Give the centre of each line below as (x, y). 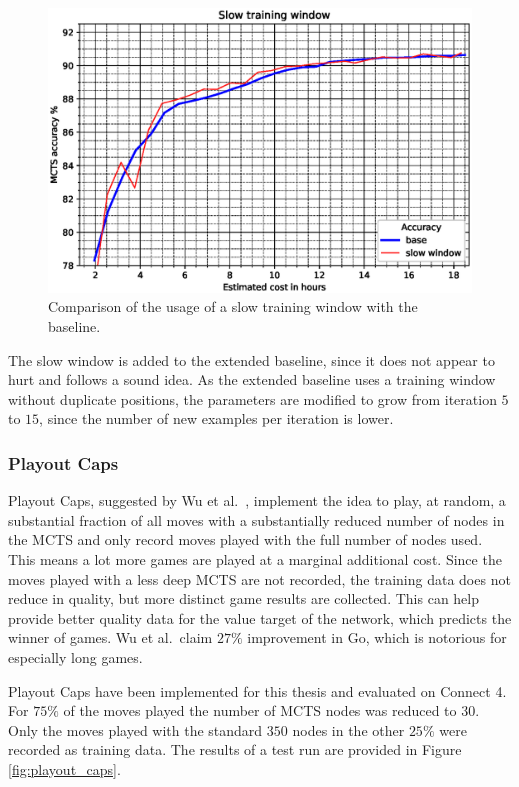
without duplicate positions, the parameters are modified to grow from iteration (252, 398)
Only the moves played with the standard (135, 729)
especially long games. (75, 657)
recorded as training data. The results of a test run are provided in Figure (235, 749)
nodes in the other (348, 729)
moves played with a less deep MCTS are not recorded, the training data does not (259, 578)
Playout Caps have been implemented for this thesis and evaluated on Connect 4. (257, 690)
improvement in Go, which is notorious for (377, 637)
